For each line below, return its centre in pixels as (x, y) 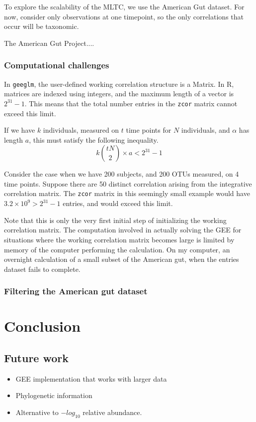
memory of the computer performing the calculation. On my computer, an (117, 249)
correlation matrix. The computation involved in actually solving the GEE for (123, 230)
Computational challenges (57, 65)
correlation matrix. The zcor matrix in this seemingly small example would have (127, 193)
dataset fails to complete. (42, 269)
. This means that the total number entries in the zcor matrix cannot (131, 103)
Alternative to (37, 412)
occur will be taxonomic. (42, 26)
